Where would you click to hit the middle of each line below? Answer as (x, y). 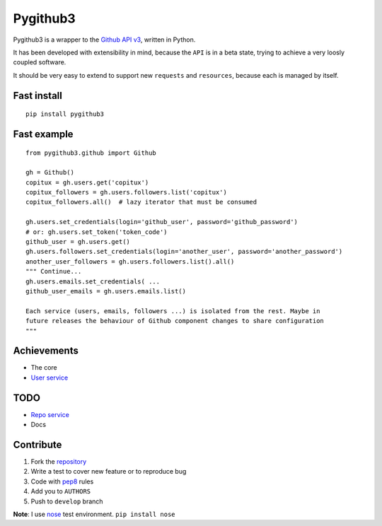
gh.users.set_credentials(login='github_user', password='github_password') (162, 222)
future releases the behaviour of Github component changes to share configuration (175, 321)
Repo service (50, 414)
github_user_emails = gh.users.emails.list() (106, 291)
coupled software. (40, 62)
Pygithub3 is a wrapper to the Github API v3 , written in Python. (104, 40)
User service (50, 378)
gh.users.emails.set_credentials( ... (93, 281)
